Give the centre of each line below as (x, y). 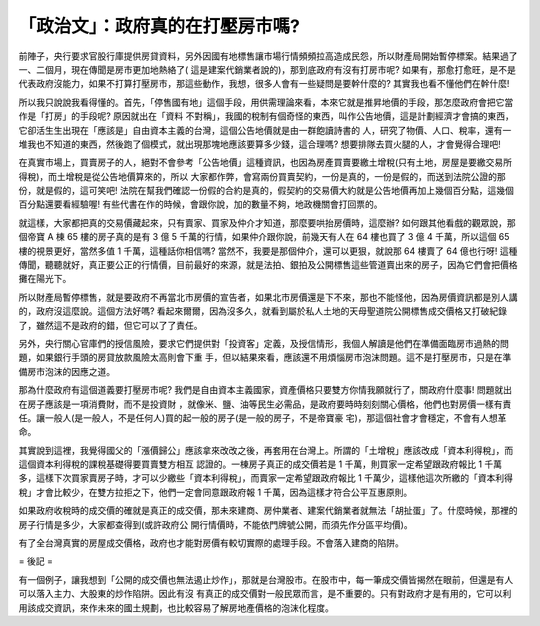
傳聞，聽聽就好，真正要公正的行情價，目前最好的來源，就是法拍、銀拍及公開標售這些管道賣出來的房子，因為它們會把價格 (268, 265)
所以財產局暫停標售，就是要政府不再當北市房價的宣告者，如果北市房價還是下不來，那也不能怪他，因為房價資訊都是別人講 (268, 297)
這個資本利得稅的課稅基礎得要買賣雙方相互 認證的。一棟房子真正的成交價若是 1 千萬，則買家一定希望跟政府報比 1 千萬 (260, 464)
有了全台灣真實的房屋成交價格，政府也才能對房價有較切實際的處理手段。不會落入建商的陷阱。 (211, 543)
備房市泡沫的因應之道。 (66, 371)
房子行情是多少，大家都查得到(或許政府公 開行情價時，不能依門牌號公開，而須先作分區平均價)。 (216, 524)
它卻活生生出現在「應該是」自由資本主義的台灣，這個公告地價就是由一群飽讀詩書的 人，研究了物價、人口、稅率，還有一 (265, 130)
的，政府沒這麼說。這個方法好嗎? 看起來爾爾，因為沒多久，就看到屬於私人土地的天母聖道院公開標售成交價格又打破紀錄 (263, 311)
